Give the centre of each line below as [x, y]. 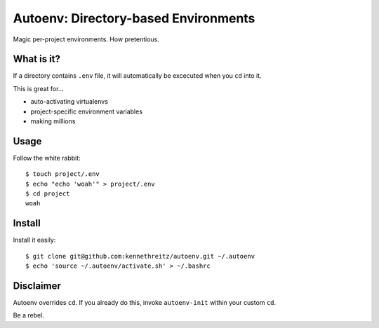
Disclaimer [37, 286]
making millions [53, 121]
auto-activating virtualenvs [69, 102]
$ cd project [48, 194]
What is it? [37, 59]
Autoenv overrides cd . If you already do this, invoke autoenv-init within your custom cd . [145, 303]
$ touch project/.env [62, 174]
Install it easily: [34, 240]
